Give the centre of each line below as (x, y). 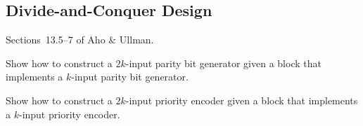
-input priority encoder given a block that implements (242, 100)
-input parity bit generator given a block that (223, 63)
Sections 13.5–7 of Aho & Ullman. (80, 40)
